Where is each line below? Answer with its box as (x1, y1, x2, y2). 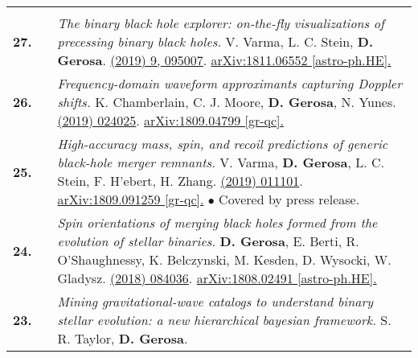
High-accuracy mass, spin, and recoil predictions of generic (57, 134, 388, 153)
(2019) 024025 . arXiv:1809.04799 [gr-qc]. (57, 111, 284, 130)
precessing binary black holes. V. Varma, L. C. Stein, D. (57, 32, 374, 51)
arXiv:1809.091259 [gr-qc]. (57, 190, 204, 208)
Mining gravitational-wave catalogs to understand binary (57, 292, 373, 311)
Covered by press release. (219, 190, 360, 208)
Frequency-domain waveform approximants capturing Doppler (57, 74, 402, 93)
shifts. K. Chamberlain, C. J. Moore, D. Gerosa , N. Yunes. (57, 93, 396, 111)
